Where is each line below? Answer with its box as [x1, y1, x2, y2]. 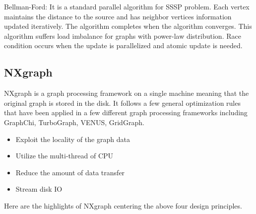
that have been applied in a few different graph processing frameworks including [4, 107, 248, 118]
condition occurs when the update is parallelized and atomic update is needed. [4, 40, 243, 51]
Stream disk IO [15, 184, 63, 194]
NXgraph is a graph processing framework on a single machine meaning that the [4, 88, 249, 98]
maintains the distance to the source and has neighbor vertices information [4, 11, 232, 21]
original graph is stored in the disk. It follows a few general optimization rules [4, 97, 241, 108]
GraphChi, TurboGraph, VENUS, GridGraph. [4, 117, 144, 127]
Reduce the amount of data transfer [15, 167, 125, 177]
